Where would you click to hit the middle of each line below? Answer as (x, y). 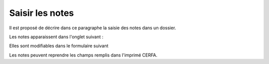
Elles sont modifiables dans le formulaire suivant (59, 46)
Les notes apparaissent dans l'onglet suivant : (56, 37)
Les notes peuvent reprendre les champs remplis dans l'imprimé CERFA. (83, 55)
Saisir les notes (42, 13)
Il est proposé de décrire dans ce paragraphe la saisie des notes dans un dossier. (93, 28)
